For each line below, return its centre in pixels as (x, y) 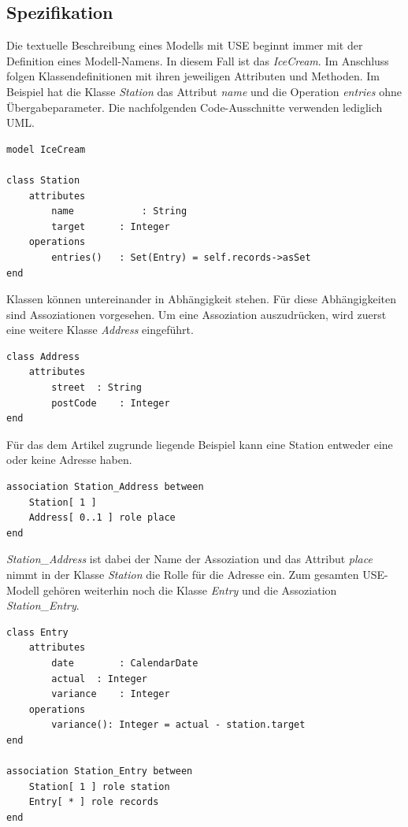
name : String (119, 211)
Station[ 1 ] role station (99, 786)
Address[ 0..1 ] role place (102, 518)
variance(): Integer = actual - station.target (178, 725)
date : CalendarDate (125, 663)
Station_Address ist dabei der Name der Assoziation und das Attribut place (189, 559)
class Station (43, 180)
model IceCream (46, 149)
